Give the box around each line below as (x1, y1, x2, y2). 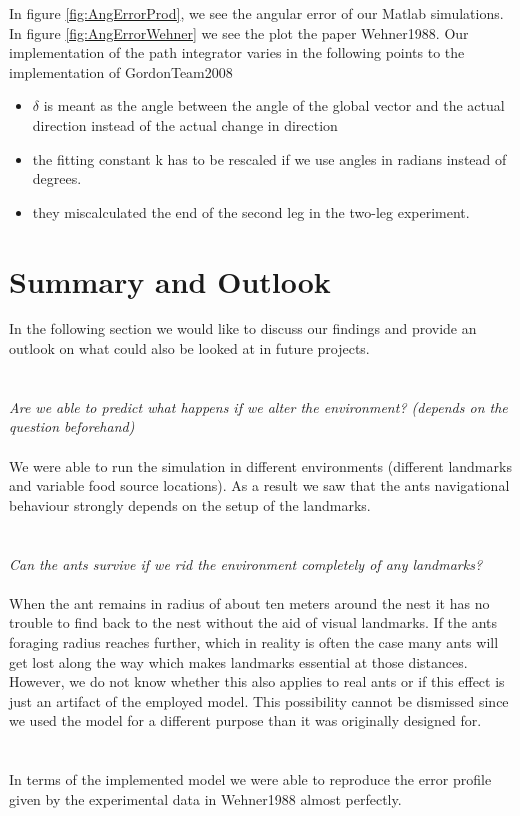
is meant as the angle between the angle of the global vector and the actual (43, 95, 505, 116)
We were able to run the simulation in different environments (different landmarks (9, 455, 512, 476)
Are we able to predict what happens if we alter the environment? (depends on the (9, 396, 508, 417)
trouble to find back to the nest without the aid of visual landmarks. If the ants (9, 612, 498, 633)
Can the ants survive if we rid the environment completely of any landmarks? (9, 553, 483, 574)
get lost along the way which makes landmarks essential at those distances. (9, 651, 468, 672)
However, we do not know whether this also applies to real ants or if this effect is (9, 671, 505, 692)
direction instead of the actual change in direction (32, 114, 338, 135)
